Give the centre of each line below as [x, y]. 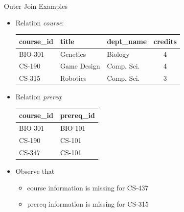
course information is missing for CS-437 [88, 187]
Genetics [73, 54]
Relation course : [40, 22]
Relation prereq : [39, 97]
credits [165, 41]
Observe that [35, 171]
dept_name [127, 41]
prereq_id [77, 115]
